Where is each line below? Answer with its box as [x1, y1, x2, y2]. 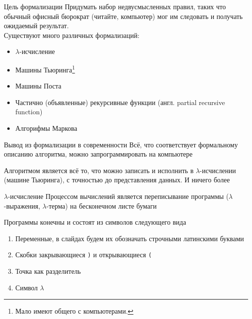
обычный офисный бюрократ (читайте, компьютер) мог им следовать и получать [4, 11, 243, 21]
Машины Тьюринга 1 [15, 63, 75, 74]
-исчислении [200, 165, 236, 175]
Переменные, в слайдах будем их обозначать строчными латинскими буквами [15, 233, 244, 243]
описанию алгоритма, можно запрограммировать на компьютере [4, 149, 193, 159]
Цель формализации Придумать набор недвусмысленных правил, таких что [4, 1, 226, 11]
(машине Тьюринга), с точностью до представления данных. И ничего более [4, 175, 230, 185]
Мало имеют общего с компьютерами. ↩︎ [15, 306, 134, 316]
